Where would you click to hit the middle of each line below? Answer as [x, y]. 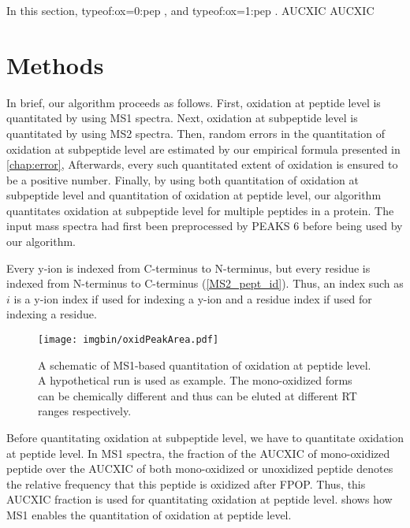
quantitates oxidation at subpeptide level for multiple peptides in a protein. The [200, 210]
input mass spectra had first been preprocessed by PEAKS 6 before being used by [205, 226]
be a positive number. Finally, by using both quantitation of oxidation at [183, 179]
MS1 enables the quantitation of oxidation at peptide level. [149, 515]
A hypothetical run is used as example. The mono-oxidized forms [195, 380]
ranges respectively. [85, 411]
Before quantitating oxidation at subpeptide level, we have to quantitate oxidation [205, 438]
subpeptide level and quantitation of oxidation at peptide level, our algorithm [194, 195]
